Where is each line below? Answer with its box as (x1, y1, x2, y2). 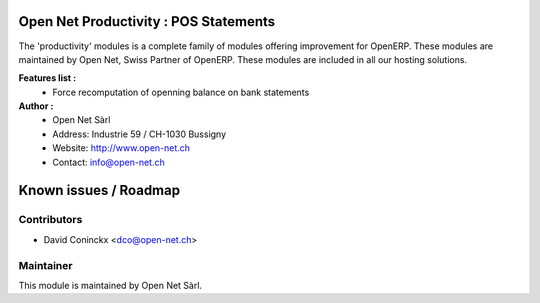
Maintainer (18, 258, 73, 272)
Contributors (18, 213, 83, 227)
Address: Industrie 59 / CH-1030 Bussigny (52, 128, 227, 140)
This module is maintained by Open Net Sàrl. (18, 279, 203, 291)
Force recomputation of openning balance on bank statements (52, 86, 310, 98)
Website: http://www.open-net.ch (52, 142, 190, 154)
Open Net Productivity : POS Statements (18, 13, 276, 30)
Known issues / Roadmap (18, 182, 180, 199)
